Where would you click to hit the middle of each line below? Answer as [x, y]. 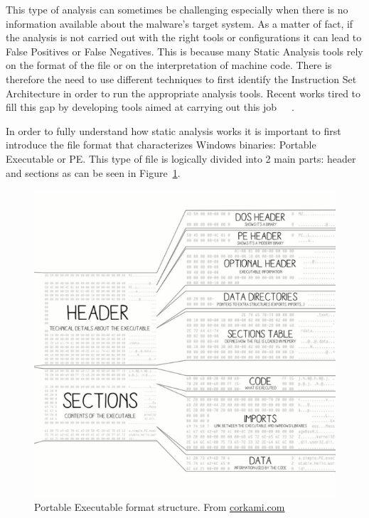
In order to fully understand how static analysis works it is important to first [173, 130]
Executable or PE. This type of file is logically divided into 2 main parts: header [181, 158]
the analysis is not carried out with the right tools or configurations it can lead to [184, 37]
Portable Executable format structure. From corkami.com [160, 506]
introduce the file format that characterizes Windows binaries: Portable [161, 145]
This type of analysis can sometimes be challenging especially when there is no [177, 9]
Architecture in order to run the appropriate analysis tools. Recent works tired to [183, 93]
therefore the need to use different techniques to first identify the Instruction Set [181, 79]
